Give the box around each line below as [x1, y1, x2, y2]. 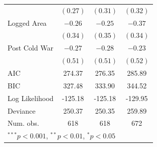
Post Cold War [8, 42, 53, 53]
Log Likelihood [8, 92, 54, 103]
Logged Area [8, 17, 47, 28]
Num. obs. [8, 118, 39, 128]
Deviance [8, 105, 36, 116]
